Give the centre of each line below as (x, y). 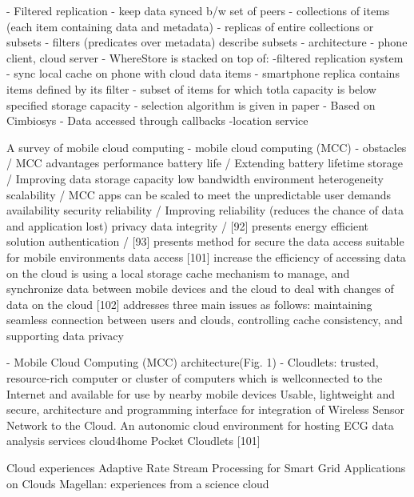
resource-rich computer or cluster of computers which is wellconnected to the (195, 378)
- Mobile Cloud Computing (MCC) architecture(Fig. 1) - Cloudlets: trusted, (193, 362)
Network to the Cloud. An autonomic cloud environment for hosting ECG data (200, 425)
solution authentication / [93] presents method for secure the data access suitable (205, 241)
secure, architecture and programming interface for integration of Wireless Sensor (206, 409)
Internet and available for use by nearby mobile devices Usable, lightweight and (201, 393)
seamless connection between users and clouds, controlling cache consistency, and (205, 320)
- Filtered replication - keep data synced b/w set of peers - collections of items (198, 10)
